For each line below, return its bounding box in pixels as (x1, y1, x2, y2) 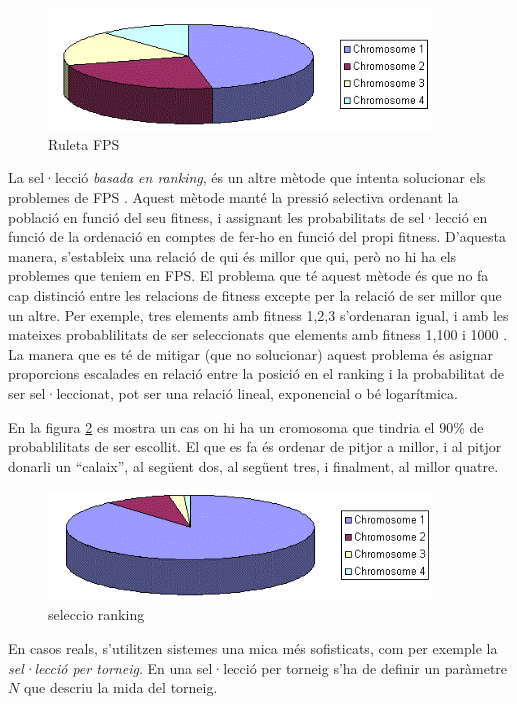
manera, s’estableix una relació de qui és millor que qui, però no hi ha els (8, 245, 457, 266)
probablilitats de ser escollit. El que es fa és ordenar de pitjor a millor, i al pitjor (8, 436, 502, 457)
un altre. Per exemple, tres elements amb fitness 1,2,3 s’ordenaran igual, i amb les (8, 304, 509, 325)
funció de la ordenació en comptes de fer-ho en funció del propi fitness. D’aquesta (8, 226, 507, 247)
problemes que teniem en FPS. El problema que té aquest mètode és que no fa (8, 265, 489, 286)
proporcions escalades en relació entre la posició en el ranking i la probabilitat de (8, 363, 504, 384)
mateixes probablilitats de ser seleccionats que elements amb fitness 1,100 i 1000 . (8, 324, 508, 345)
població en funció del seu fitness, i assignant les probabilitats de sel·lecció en (8, 206, 488, 227)
